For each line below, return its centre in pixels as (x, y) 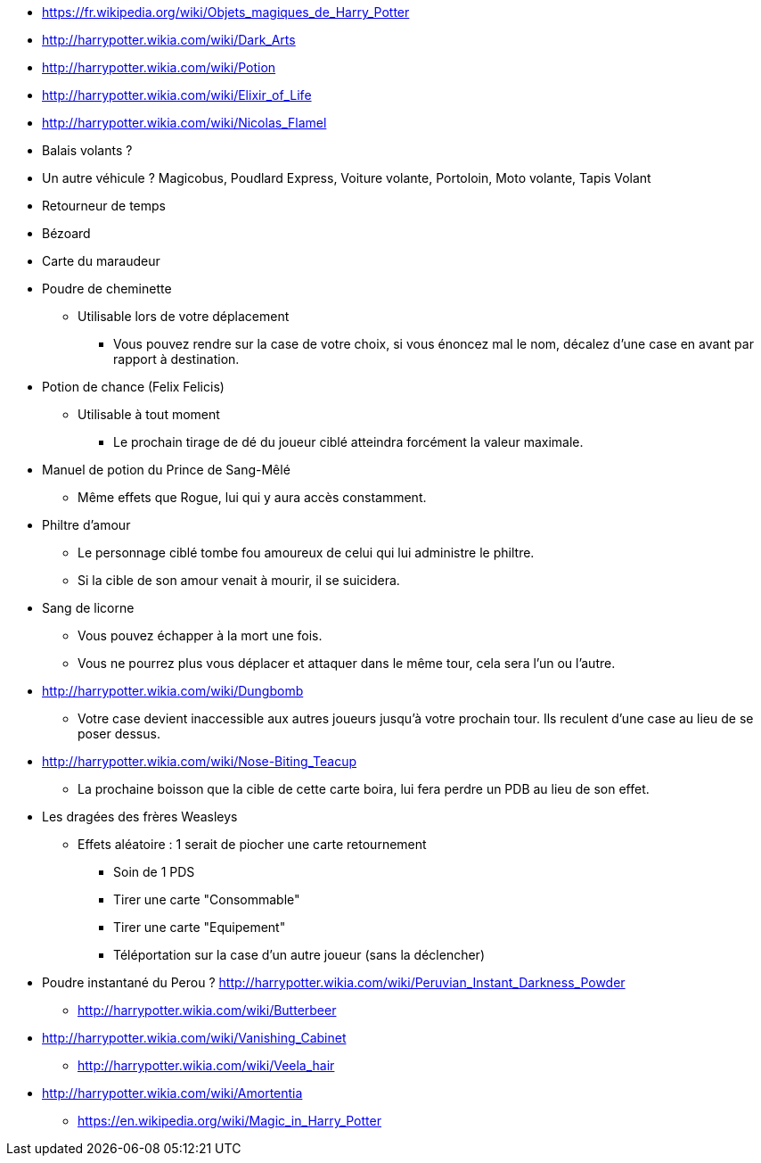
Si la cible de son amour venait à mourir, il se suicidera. (239, 580)
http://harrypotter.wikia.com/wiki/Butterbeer (207, 1010)
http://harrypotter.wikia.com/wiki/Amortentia (172, 1093)
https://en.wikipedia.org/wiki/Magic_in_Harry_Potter (229, 1121)
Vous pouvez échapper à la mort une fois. (200, 635)
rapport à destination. (176, 359)
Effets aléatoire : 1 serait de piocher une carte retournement (252, 844)
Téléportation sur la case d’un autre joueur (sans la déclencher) (299, 955)
